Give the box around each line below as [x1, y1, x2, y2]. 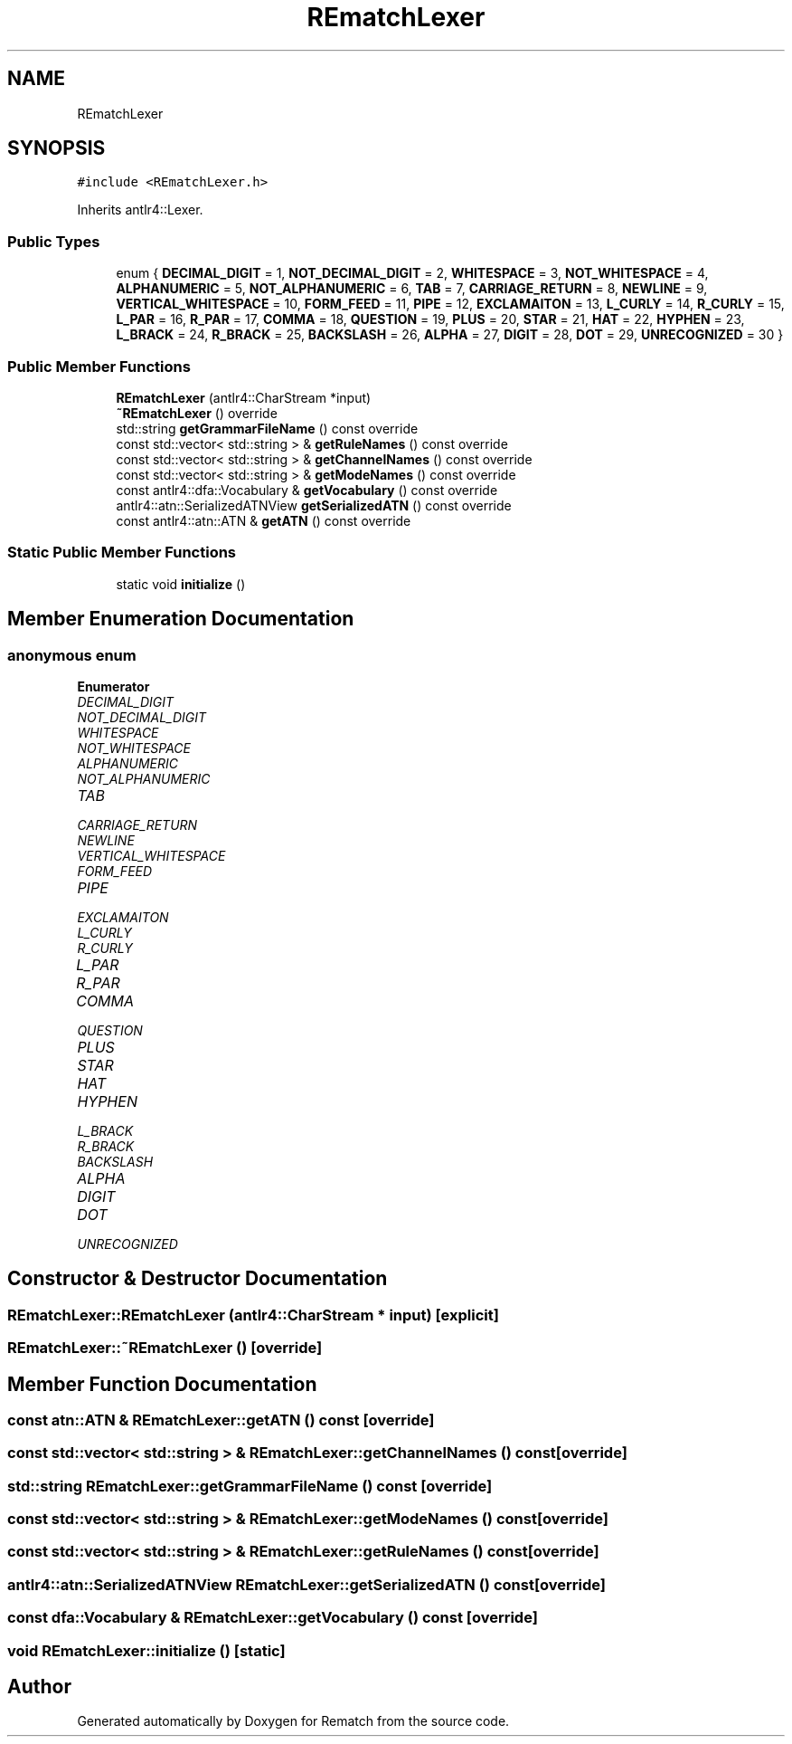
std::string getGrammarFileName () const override [116, 420, 419, 436]
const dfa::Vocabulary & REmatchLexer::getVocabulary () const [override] [7, 1608, 538, 1627]
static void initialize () [116, 576, 246, 592]
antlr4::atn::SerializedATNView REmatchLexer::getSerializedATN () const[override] [7, 1575, 606, 1594]
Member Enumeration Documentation [7, 607, 354, 631]
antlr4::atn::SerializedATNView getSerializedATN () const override [116, 497, 512, 513]
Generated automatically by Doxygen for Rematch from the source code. [77, 1713, 510, 1730]
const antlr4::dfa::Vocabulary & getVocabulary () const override [116, 481, 498, 498]
